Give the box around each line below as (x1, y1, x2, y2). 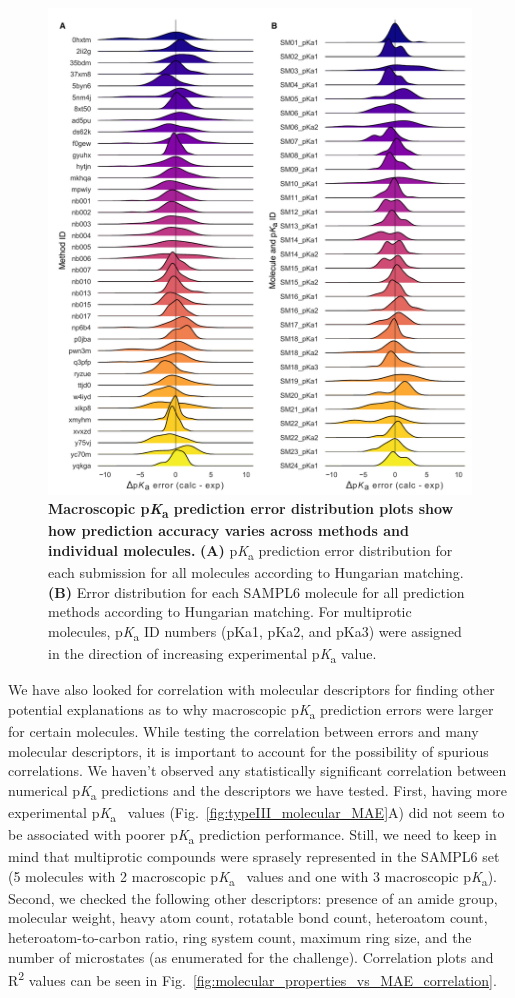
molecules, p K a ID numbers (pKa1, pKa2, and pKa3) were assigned (48, 620, 462, 644)
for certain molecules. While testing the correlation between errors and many (8, 720, 479, 741)
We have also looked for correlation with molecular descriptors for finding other (8, 679, 495, 700)
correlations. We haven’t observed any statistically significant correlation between (8, 760, 507, 781)
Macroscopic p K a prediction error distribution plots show (48, 498, 454, 522)
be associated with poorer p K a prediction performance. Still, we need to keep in (8, 823, 497, 847)
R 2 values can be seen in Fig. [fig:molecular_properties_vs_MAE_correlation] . (8, 967, 497, 990)
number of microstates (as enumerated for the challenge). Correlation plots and (8, 946, 494, 967)
